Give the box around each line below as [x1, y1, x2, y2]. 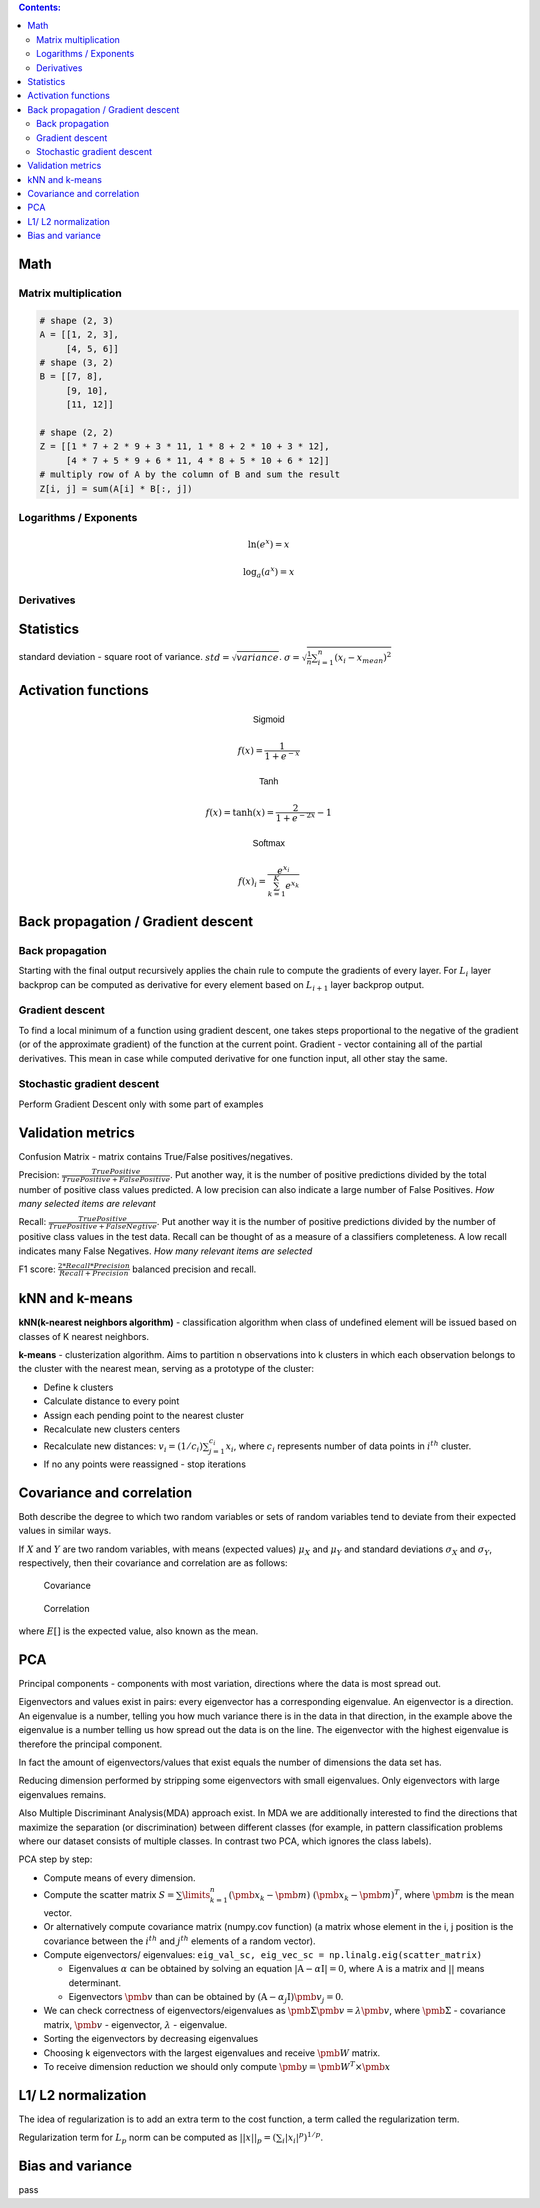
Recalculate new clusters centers [43, 1423, 180, 1435]
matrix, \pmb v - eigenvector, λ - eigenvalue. [43, 2018, 228, 2030]
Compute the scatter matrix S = [43, 1888, 175, 1900]
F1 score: [18, 1263, 56, 1275]
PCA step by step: [18, 1853, 93, 1865]
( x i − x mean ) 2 [334, 650, 392, 665]
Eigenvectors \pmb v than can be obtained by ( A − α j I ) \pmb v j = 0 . [68, 1991, 344, 2005]
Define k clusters [43, 1381, 114, 1393]
